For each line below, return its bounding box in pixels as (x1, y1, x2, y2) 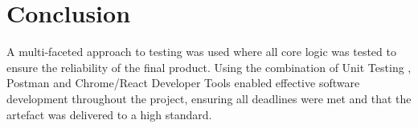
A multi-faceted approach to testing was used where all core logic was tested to (6, 43, 396, 60)
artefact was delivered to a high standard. (6, 106, 212, 122)
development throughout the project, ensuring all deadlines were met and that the (6, 90, 412, 106)
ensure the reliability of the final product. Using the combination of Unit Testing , (6, 58, 412, 75)
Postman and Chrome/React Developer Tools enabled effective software (6, 74, 360, 91)
